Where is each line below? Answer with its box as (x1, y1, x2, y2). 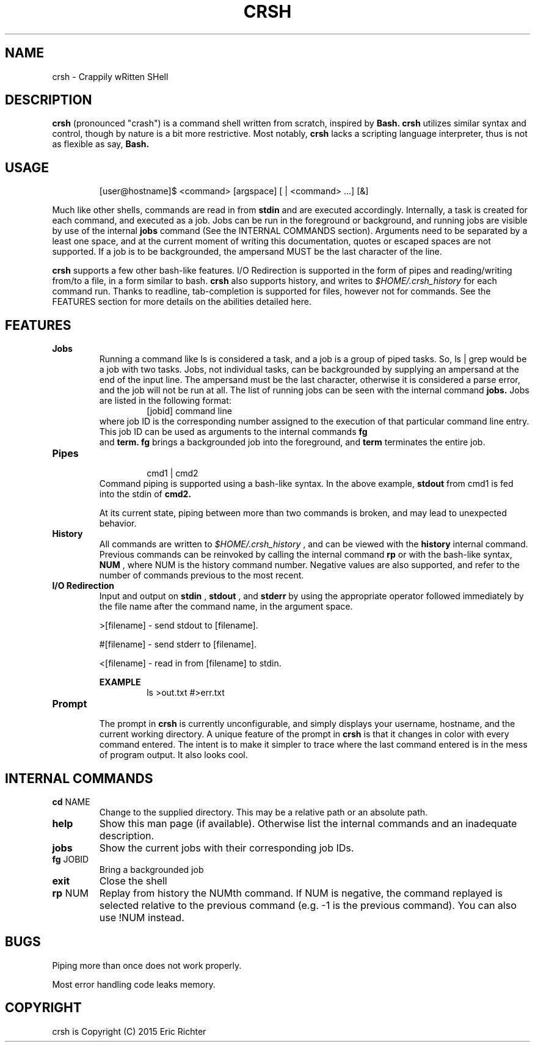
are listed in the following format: (99, 395, 231, 406)
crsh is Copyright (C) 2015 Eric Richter (52, 1026, 206, 1037)
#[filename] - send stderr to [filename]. (99, 639, 257, 650)
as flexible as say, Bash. (52, 139, 150, 150)
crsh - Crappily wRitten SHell (52, 71, 169, 82)
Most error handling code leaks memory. (52, 979, 216, 990)
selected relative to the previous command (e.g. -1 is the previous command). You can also (99, 899, 517, 911)
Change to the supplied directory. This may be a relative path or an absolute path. (99, 806, 428, 817)
